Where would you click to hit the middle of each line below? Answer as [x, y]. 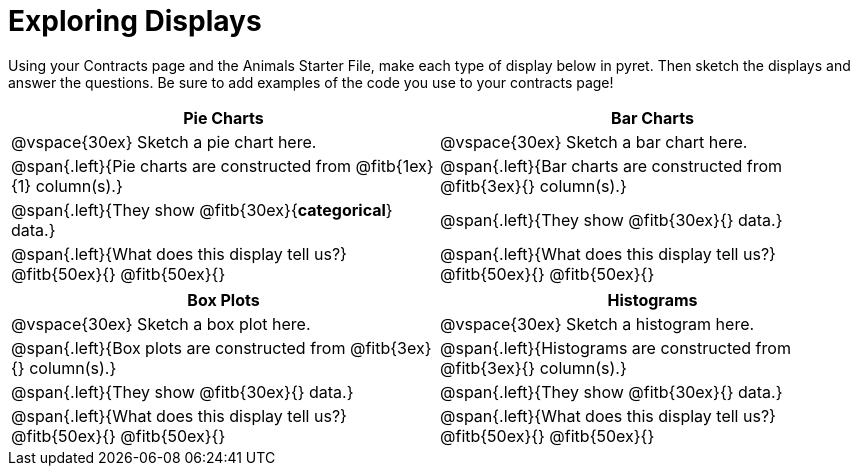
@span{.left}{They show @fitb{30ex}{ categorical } [202, 209]
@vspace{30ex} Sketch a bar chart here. [594, 141]
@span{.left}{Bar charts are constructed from [611, 165]
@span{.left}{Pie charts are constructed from [181, 165]
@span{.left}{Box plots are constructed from [178, 347]
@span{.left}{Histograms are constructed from [615, 347]
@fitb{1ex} [394, 165]
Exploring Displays [135, 21]
